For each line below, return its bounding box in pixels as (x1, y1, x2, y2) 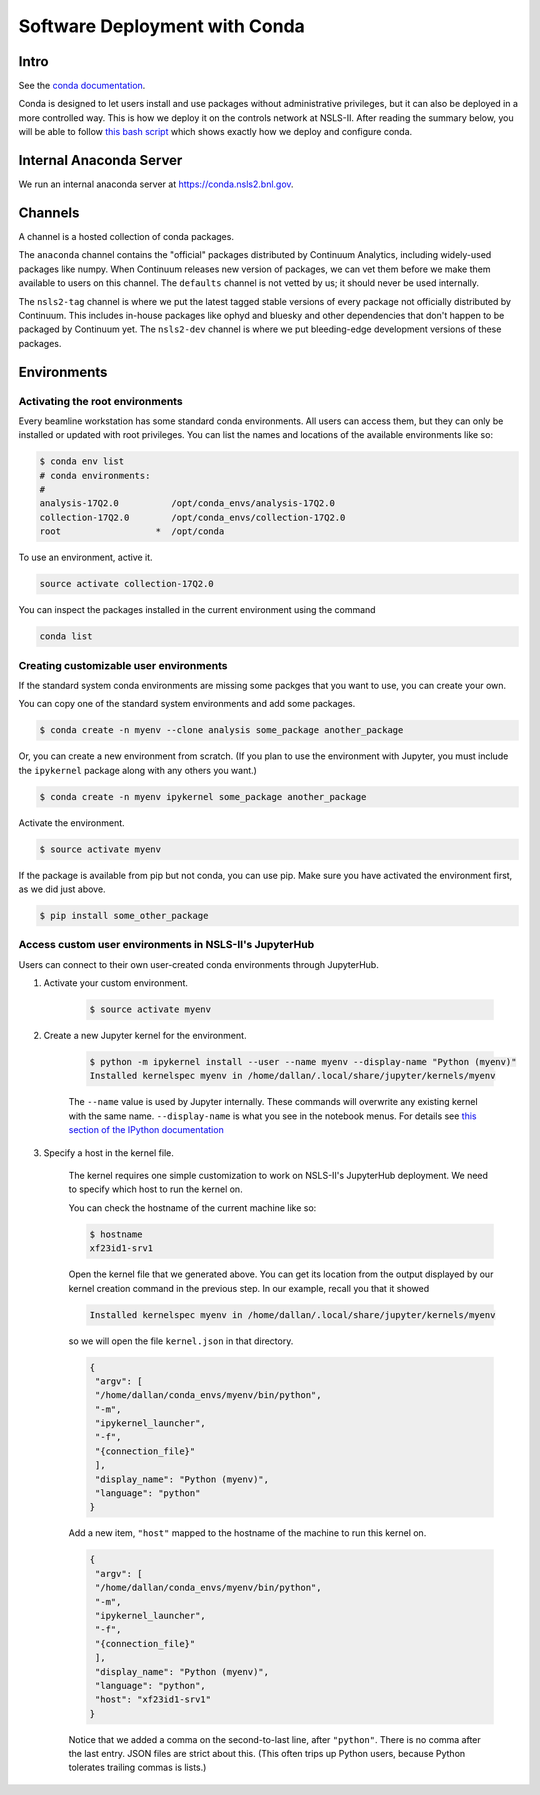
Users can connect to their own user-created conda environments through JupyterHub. (18, 958, 379, 970)
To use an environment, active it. (18, 551, 154, 564)
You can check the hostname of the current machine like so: (68, 1201, 317, 1214)
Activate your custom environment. (43, 977, 189, 989)
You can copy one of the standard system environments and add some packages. (18, 698, 356, 710)
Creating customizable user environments (18, 658, 228, 672)
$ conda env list (39, 456, 125, 467)
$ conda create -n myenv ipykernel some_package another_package (39, 791, 367, 802)
